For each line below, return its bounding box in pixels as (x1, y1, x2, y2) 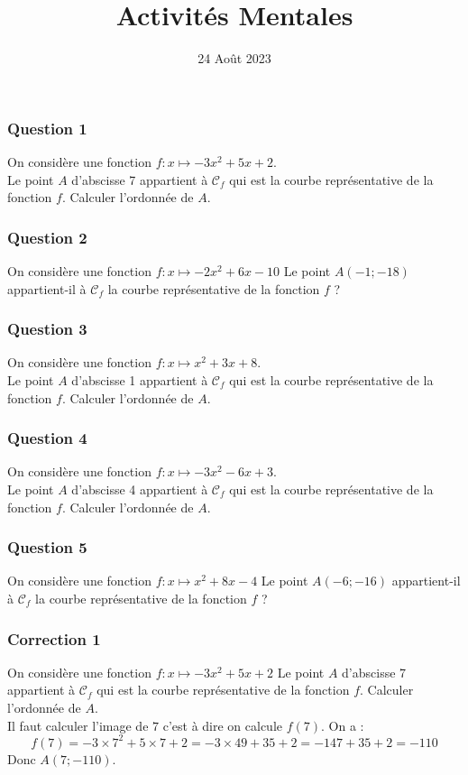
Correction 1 (7, 627, 101, 650)
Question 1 (7, 116, 87, 139)
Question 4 (7, 427, 87, 449)
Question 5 (7, 536, 87, 558)
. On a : (321, 715, 364, 734)
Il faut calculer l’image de (7, 715, 149, 734)
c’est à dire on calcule (162, 715, 283, 734)
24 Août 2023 (197, 49, 271, 68)
